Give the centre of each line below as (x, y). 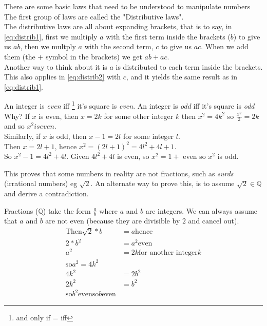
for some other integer (139, 116)
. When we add (225, 46)
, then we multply (48, 46)
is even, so (133, 156)
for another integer (168, 253)
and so (14, 126)
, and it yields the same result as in (182, 77)
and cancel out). (214, 221)
